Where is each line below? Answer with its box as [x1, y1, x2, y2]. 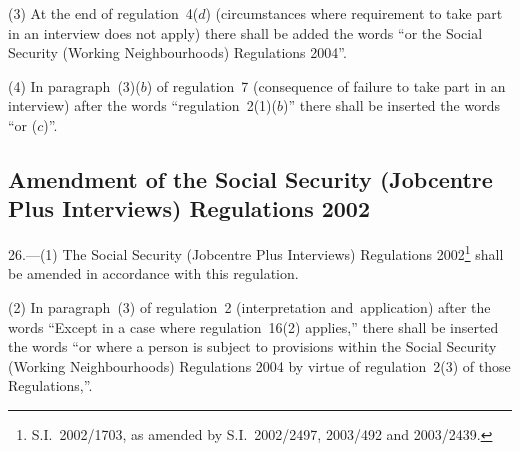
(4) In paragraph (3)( [8, 75, 141, 96]
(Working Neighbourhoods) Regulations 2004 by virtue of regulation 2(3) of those [8, 355, 511, 376]
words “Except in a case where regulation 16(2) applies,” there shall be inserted [8, 316, 499, 337]
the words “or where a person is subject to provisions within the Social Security [8, 336, 497, 357]
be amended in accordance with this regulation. [8, 263, 299, 284]
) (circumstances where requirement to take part [205, 3, 503, 23]
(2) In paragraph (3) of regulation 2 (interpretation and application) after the [8, 297, 491, 317]
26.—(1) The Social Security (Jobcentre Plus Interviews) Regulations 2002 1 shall [8, 241, 504, 264]
